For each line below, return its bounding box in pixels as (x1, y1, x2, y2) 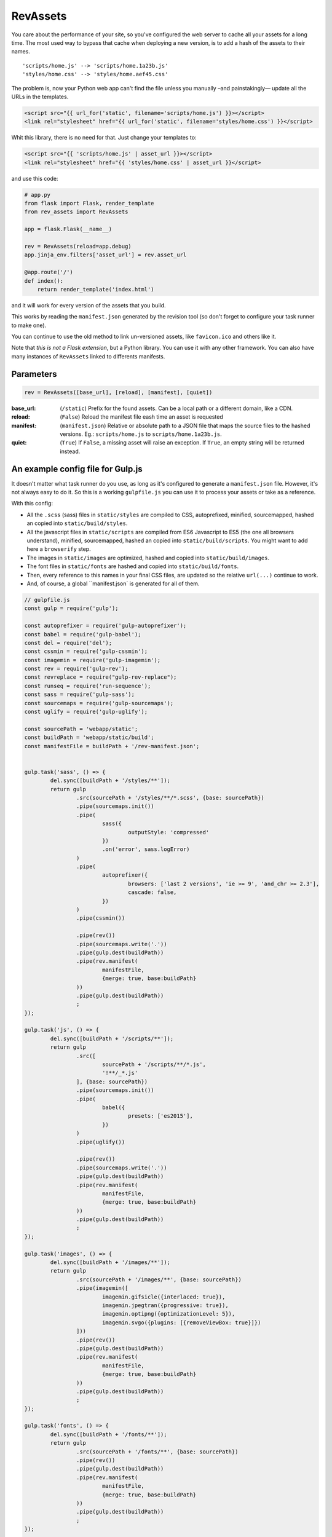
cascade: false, (128, 889, 177, 896)
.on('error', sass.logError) (101, 846, 190, 853)
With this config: (11, 500, 53, 507)
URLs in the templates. (11, 93, 69, 100)
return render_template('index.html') (37, 286, 154, 293)
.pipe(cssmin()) (76, 915, 125, 922)
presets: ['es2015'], (128, 1113, 193, 1120)
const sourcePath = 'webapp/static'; (24, 725, 138, 732)
